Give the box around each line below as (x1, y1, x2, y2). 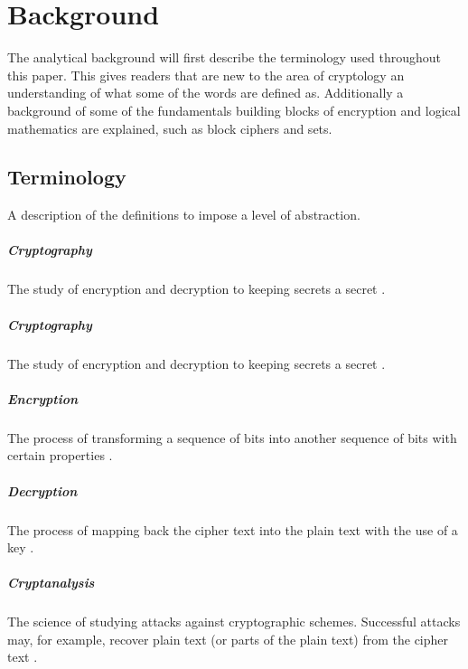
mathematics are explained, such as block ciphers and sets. (7, 118, 332, 137)
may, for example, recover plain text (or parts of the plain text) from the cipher (7, 629, 449, 648)
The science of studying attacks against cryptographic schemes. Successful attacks (7, 612, 461, 631)
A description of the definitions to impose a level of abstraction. (7, 205, 360, 224)
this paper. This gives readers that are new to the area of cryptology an (7, 65, 405, 84)
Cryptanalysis (7, 573, 95, 592)
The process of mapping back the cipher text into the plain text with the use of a (7, 520, 458, 539)
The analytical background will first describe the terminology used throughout (7, 48, 441, 67)
